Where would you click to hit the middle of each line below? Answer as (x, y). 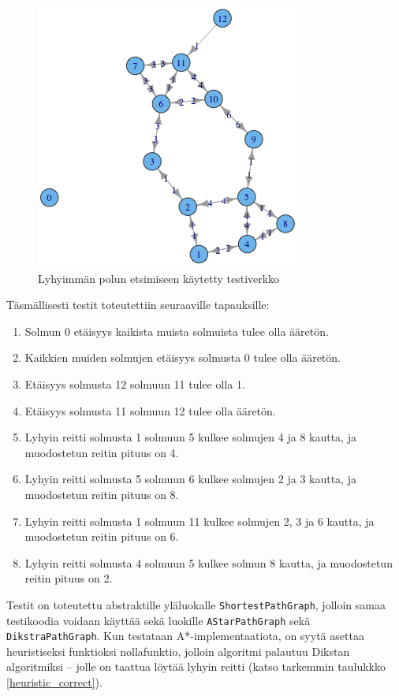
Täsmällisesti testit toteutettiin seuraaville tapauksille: (138, 305)
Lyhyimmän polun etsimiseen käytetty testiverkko (159, 278)
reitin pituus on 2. (69, 578)
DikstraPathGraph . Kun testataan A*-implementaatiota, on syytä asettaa (185, 636)
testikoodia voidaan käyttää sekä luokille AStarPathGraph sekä (158, 620)
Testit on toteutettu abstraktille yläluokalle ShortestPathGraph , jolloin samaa (196, 604)
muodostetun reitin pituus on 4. (102, 452)
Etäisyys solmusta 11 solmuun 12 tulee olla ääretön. (150, 410)
